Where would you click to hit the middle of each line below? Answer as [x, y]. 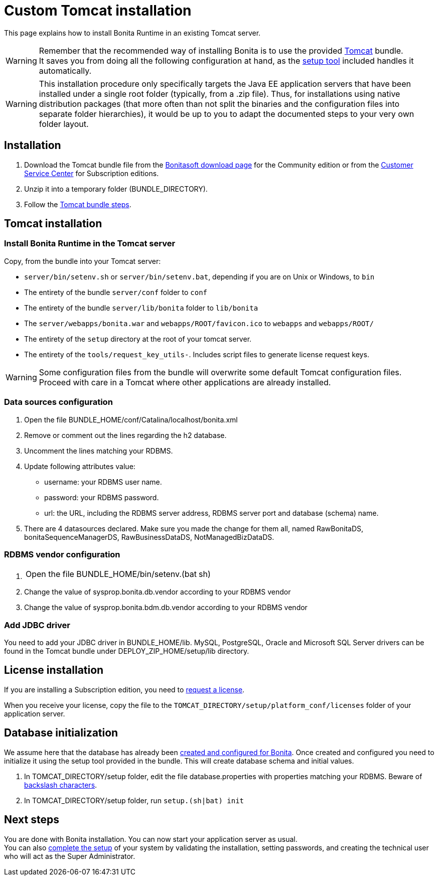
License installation [54, 670]
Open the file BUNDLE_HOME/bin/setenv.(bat [111, 574]
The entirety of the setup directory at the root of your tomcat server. [138, 339]
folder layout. [64, 124]
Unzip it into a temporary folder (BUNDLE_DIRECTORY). [116, 189]
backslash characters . [61, 785]
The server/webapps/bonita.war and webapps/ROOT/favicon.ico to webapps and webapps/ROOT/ [199, 323]
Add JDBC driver [37, 625]
